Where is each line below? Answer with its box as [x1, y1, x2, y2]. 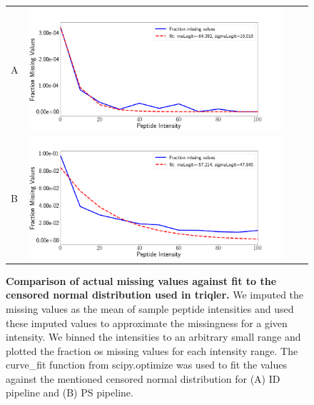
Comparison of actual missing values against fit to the [6, 273, 277, 288]
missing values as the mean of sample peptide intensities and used [6, 301, 294, 316]
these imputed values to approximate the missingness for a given [6, 315, 288, 330]
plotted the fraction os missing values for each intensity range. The [6, 343, 298, 358]
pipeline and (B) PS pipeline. [6, 385, 133, 400]
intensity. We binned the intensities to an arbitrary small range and [6, 329, 301, 344]
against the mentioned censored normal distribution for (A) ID [6, 371, 280, 386]
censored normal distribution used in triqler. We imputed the [6, 287, 304, 302]
